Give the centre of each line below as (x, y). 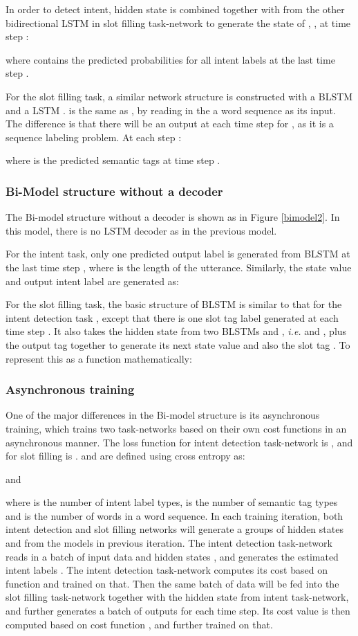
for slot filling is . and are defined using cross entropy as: (125, 456)
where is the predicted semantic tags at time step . (113, 160)
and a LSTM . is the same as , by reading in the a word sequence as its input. (171, 110)
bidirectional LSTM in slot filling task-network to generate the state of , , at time (178, 22)
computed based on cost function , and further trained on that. (139, 624)
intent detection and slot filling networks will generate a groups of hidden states (175, 529)
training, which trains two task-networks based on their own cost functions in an (176, 428)
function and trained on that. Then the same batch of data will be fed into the (172, 583)
